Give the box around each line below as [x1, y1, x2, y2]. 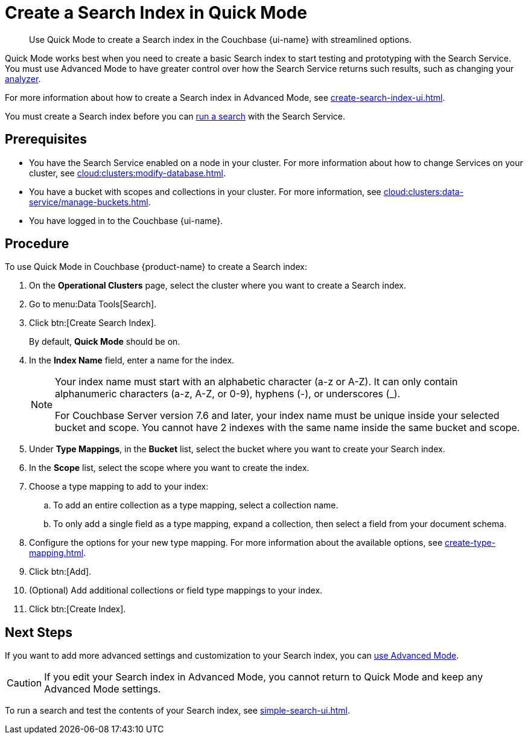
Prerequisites [5, 132, 87, 147]
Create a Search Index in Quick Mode [5, 2, 307, 23]
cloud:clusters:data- [383, 186, 464, 197]
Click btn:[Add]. [29, 566, 92, 577]
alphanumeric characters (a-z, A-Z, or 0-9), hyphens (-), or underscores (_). [55, 388, 401, 400]
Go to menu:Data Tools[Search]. [29, 299, 157, 310]
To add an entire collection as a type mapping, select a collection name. [53, 500, 339, 511]
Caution [7, 677, 42, 689]
